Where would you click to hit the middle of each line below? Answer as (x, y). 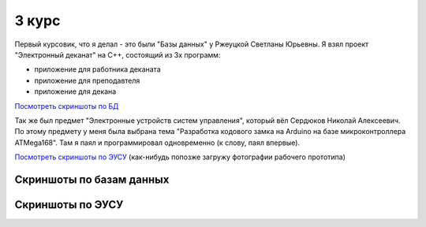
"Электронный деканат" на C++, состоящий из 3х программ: (118, 54)
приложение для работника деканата (97, 69)
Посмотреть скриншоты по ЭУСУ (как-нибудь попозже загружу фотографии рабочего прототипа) (180, 157)
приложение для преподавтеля (87, 80)
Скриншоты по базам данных (92, 179)
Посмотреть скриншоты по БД (67, 106)
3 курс (37, 20)
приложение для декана (75, 91)
